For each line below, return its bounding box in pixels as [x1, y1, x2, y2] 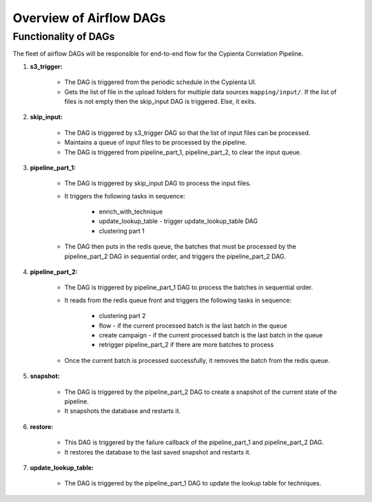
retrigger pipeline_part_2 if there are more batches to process [99, 341, 274, 349]
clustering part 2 [99, 312, 146, 320]
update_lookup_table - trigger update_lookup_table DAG [99, 217, 258, 225]
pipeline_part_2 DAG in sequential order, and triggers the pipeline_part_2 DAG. [64, 252, 287, 260]
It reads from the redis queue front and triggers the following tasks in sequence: [64, 296, 292, 304]
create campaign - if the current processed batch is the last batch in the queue [99, 331, 323, 339]
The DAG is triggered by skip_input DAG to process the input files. [64, 179, 251, 187]
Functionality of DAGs [12, 30, 115, 43]
